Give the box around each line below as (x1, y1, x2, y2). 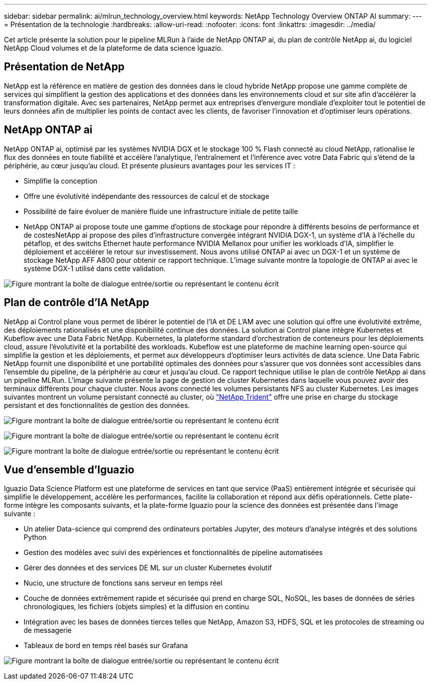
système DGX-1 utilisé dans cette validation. (24, 264, 166, 273)
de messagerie (24, 626, 72, 635)
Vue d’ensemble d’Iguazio (4, 463, 134, 476)
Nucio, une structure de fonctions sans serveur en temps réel (24, 579, 222, 588)
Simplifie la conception (24, 176, 97, 185)
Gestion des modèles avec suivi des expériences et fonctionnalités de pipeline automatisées (24, 548, 323, 557)
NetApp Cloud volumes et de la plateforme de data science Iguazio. (4, 44, 223, 52)
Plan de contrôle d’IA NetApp (4, 296, 150, 309)
